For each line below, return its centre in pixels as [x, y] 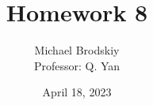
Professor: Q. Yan [77, 65]
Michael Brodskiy [77, 50]
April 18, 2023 [77, 92]
